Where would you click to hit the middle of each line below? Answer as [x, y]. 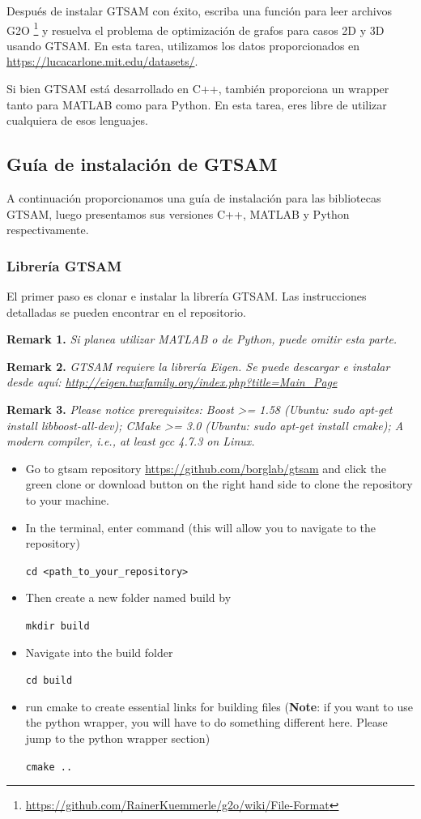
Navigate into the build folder [99, 652]
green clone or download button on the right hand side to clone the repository [219, 484]
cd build [49, 681]
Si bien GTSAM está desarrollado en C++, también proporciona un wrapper [198, 89]
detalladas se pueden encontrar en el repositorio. [126, 311]
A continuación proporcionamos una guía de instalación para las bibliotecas [194, 198]
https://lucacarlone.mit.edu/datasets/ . [102, 61]
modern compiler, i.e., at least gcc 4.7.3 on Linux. [131, 441]
